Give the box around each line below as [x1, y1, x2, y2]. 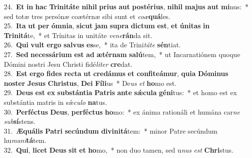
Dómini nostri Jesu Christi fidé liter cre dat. [4, 59, 133, 69]
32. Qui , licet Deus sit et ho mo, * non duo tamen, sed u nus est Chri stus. [4, 144, 234, 155]
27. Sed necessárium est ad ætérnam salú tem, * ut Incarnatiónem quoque [4, 49, 240, 59]
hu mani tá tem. [4, 135, 47, 145]
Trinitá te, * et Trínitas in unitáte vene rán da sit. [4, 30, 153, 40]
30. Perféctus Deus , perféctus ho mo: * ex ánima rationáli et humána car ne [4, 106, 240, 117]
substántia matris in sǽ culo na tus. [4, 97, 107, 107]
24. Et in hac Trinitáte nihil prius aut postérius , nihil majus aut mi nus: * [4, 1, 249, 11]
